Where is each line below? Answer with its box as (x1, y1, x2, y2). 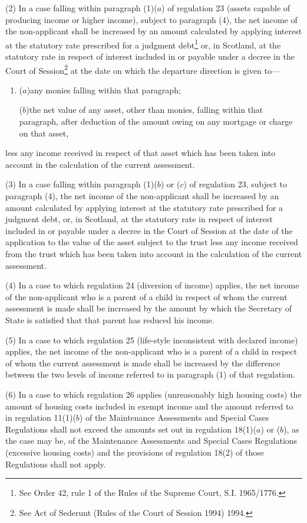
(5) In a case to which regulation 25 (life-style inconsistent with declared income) (5, 333, 298, 346)
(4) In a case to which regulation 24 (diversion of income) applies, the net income (5, 279, 299, 291)
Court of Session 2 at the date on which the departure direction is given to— (5, 62, 280, 76)
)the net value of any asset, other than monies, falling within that (26, 103, 263, 116)
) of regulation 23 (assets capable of (161, 2, 291, 14)
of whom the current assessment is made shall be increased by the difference (5, 356, 280, 369)
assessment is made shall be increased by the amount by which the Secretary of (5, 302, 292, 314)
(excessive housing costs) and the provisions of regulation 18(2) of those (5, 446, 264, 458)
